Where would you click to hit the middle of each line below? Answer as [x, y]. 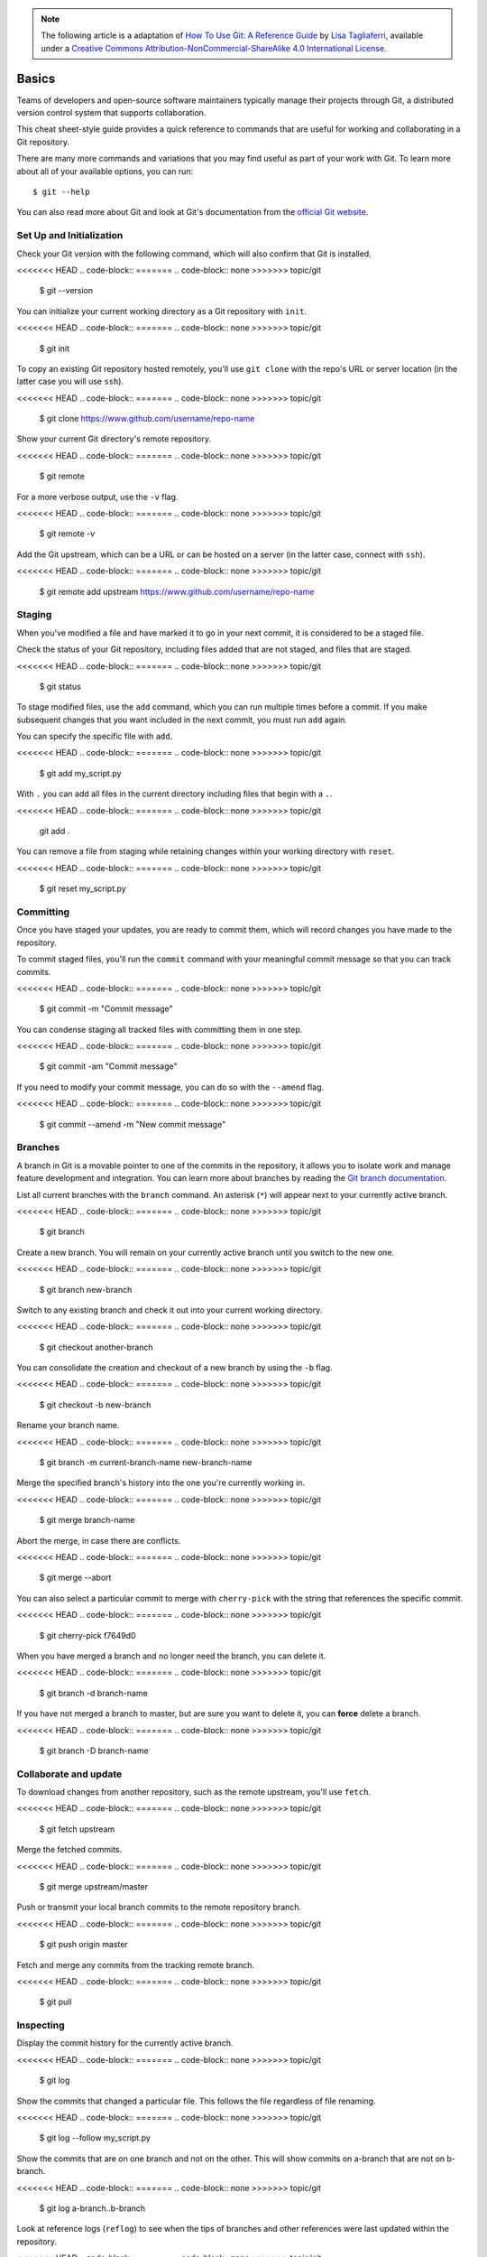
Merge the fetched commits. [69, 1850]
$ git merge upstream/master [94, 1886]
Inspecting [41, 2025]
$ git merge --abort [75, 1578]
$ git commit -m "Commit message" [106, 1009]
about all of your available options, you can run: [105, 171]
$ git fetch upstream [77, 1829]
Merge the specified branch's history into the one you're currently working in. [161, 1483]
